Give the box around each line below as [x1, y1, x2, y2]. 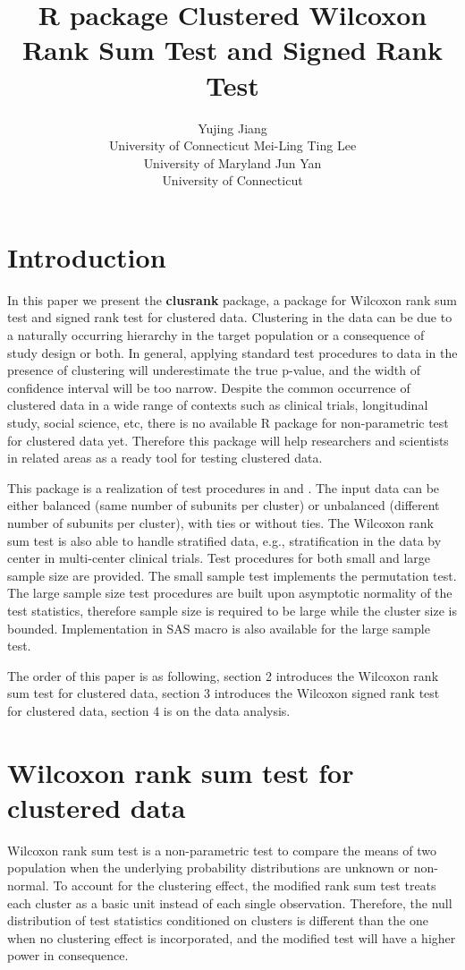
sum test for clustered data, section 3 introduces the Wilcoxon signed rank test [7, 684, 440, 702]
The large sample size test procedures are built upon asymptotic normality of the [7, 583, 452, 602]
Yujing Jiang [198, 118, 267, 137]
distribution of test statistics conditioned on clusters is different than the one [7, 911, 428, 930]
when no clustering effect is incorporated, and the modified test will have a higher [7, 928, 456, 947]
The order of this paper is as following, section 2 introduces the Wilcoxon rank [7, 666, 439, 685]
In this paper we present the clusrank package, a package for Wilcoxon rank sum [7, 290, 457, 309]
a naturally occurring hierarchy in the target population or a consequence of [7, 326, 425, 344]
